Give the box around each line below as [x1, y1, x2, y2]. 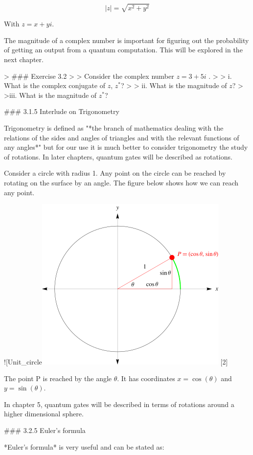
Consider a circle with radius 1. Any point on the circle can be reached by [4, 168, 226, 178]
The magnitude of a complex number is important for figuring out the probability [4, 35, 249, 45]
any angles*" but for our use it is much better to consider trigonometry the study [4, 142, 248, 152]
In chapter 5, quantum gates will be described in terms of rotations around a [4, 399, 234, 409]
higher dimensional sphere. [4, 409, 84, 419]
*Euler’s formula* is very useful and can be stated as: [4, 441, 164, 452]
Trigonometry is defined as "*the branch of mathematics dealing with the [4, 122, 224, 133]
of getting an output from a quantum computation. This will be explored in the [4, 45, 243, 55]
